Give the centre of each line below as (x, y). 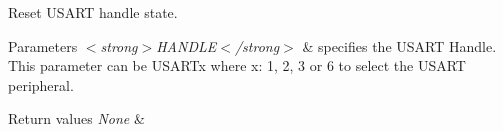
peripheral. (41, 84)
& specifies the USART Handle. (399, 45)
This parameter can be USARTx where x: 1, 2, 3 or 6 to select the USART (237, 65)
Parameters (43, 45)
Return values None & (76, 118)
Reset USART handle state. (93, 12)
